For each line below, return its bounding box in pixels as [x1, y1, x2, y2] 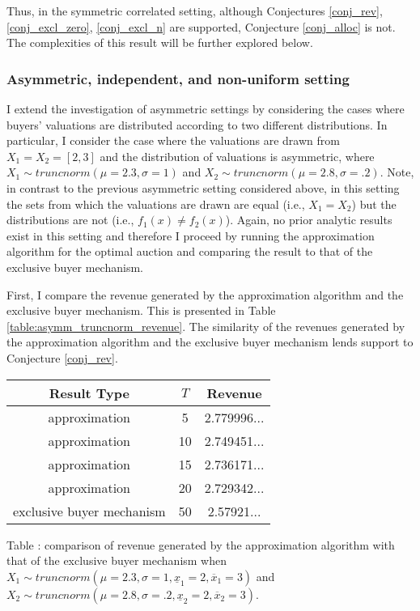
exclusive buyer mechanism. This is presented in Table [6, 302, 276, 319]
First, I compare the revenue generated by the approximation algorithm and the [6, 286, 404, 303]
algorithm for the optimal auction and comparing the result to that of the [6, 243, 373, 260]
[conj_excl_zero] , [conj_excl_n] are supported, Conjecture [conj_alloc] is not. [6, 18, 396, 35]
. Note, [380, 163, 414, 180]
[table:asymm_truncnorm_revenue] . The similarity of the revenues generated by [6, 317, 405, 334]
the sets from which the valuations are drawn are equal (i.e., [6, 195, 305, 212]
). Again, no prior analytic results [225, 211, 392, 228]
